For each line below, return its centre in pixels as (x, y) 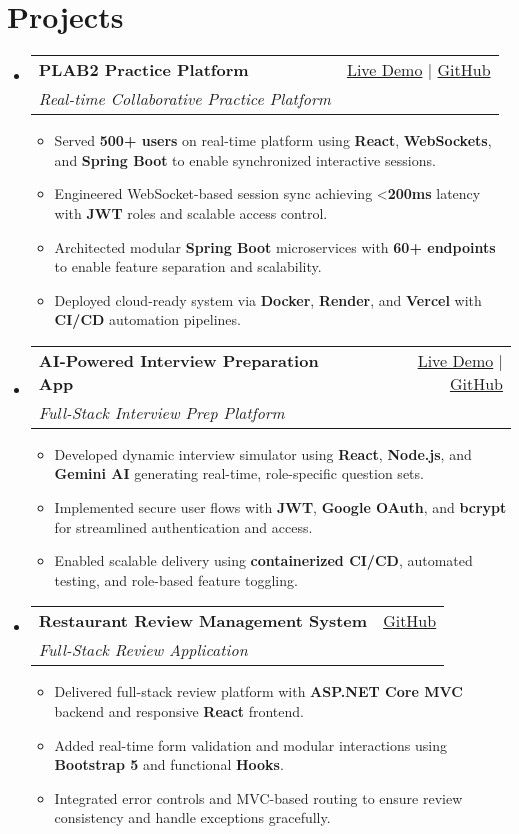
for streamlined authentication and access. (183, 526)
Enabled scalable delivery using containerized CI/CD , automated (263, 560)
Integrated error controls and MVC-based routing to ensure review (258, 797)
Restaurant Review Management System (203, 621)
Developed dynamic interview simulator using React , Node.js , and (263, 453)
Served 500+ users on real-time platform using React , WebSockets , (273, 140)
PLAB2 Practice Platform (143, 70)
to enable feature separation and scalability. (188, 266)
